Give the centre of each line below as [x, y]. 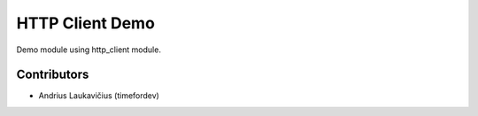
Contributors [53, 75]
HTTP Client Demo [85, 23]
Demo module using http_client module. [89, 50]
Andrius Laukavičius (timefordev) [99, 96]
